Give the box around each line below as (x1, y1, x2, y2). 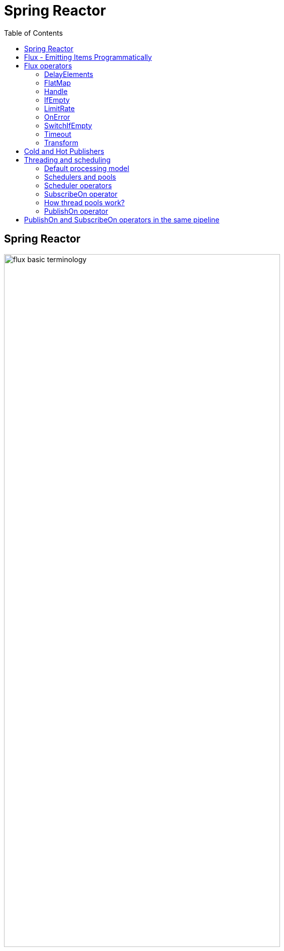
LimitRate (44, 104, 75, 113)
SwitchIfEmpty (44, 121, 92, 130)
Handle (44, 87, 68, 96)
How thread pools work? (44, 198, 125, 207)
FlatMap (44, 78, 71, 87)
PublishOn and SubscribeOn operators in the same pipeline (24, 215, 220, 224)
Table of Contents (4, 28, 63, 37)
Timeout (44, 129, 72, 138)
